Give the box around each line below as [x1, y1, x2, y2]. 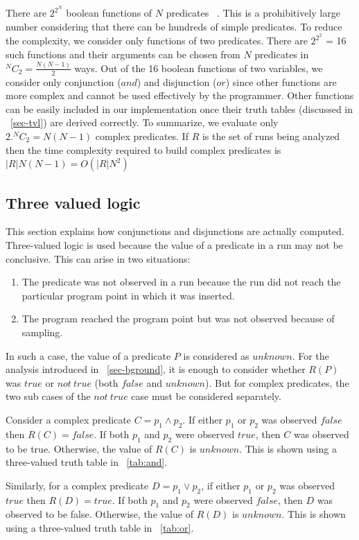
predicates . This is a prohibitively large [166, 6, 340, 20]
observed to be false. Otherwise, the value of [6, 507, 193, 521]
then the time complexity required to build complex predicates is [6, 142, 281, 157]
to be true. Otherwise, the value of [6, 441, 152, 455]
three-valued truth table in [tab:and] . [6, 455, 168, 469]
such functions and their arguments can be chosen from [6, 46, 240, 61]
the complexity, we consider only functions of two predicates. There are [6, 33, 308, 48]
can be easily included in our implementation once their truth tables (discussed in [6, 101, 353, 116]
